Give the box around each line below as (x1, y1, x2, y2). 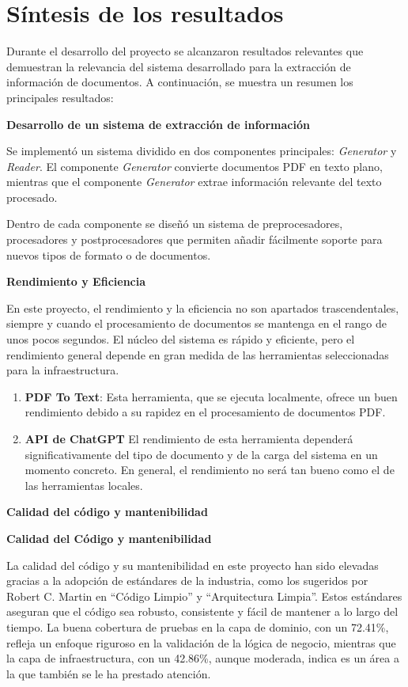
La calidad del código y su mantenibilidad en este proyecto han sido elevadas (6, 556, 379, 573)
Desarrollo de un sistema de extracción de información (6, 116, 310, 132)
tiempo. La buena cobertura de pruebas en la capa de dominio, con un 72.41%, (6, 618, 389, 635)
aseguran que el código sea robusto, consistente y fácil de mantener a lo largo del (6, 603, 399, 620)
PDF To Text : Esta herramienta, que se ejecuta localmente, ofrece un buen (25, 388, 398, 404)
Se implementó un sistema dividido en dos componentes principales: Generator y (6, 142, 397, 159)
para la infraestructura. (6, 362, 119, 378)
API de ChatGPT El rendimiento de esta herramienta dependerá (25, 431, 353, 446)
